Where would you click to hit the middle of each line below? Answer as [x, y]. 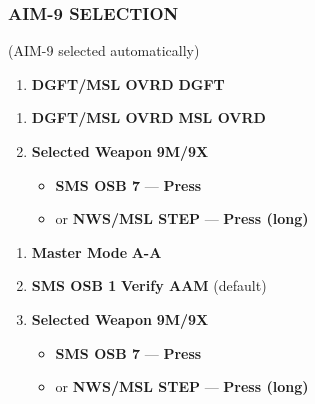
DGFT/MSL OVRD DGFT [128, 83]
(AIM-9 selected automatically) [104, 50]
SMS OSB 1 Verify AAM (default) [149, 285]
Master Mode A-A [96, 251]
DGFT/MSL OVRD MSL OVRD [148, 117]
